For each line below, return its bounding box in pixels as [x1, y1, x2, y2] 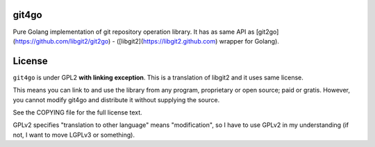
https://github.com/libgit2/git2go [15, 37, 109, 45]
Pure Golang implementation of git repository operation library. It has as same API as [12, 28, 255, 36]
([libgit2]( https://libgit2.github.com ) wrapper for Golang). [116, 37, 279, 45]
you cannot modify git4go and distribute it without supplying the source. [12, 95, 220, 104]
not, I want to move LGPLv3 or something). [12, 130, 135, 139]
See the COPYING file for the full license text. [12, 108, 142, 117]
